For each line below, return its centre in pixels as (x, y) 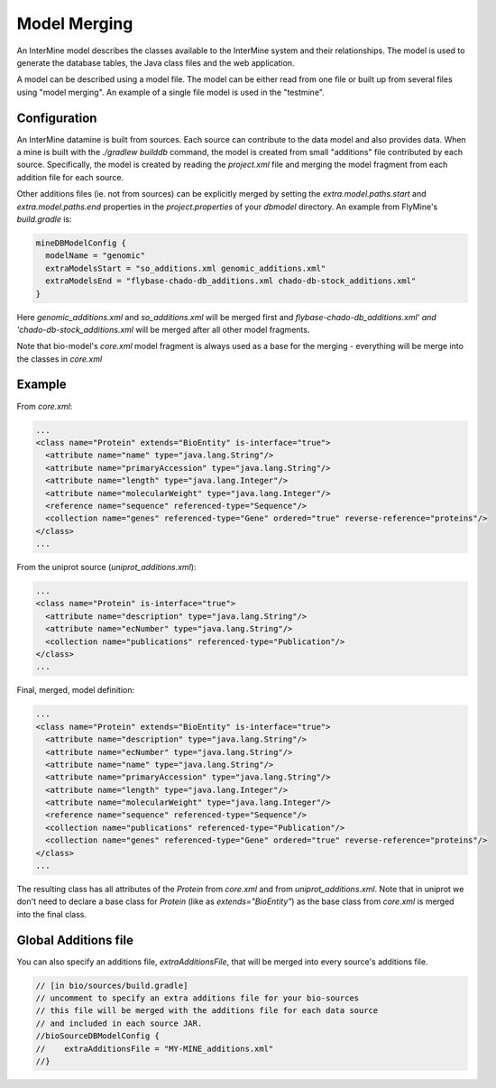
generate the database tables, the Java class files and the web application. (156, 62)
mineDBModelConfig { (81, 243)
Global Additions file (75, 940)
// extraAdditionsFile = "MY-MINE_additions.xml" (155, 1048)
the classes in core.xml (60, 359)
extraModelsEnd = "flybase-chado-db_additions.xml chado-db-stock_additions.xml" (231, 281)
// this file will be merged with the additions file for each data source (207, 1011)
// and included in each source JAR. (119, 1023)
